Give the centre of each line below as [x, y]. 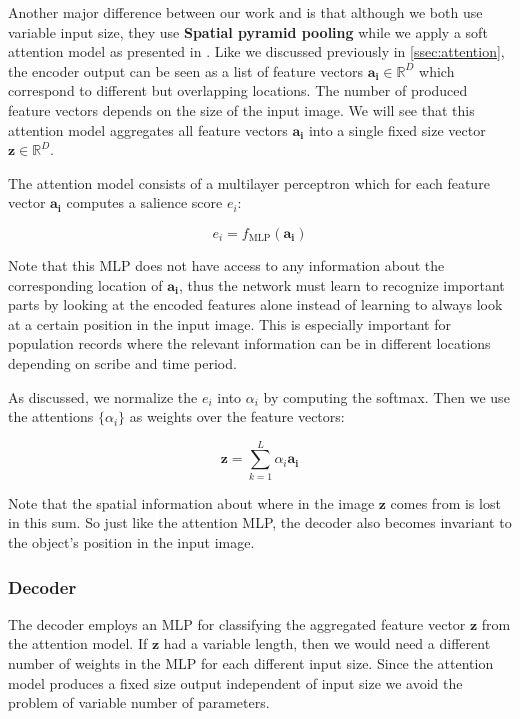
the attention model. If [78, 643]
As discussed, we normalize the [103, 396]
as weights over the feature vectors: [237, 416]
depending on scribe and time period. [122, 362]
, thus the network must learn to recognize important [342, 284]
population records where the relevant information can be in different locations [249, 343]
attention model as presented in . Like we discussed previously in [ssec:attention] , [256, 51]
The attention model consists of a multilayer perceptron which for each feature [249, 182]
